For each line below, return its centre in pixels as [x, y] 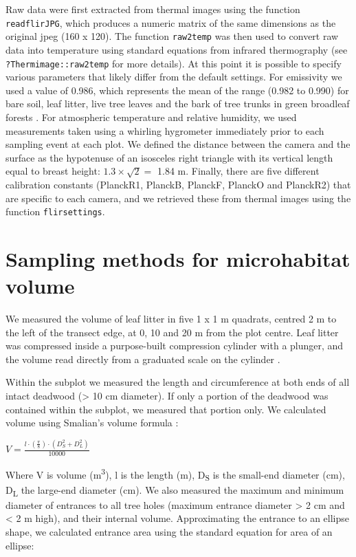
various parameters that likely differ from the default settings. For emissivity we [174, 77]
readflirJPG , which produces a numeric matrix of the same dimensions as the [171, 22]
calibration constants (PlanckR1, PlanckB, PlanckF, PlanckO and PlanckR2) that [178, 184]
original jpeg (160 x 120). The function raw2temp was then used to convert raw [172, 36]
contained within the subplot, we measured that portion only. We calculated [166, 409]
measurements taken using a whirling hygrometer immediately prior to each [165, 130]
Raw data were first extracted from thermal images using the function [153, 9]
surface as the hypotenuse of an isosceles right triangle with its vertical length [169, 157]
